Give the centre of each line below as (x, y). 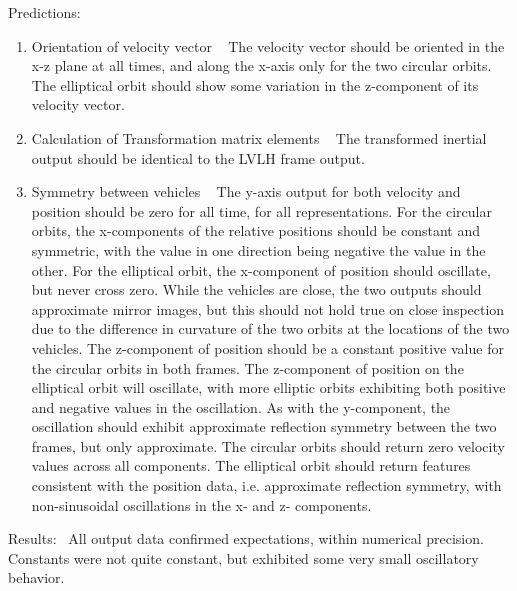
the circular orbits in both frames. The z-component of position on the (247, 367)
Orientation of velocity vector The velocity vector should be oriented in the (268, 45)
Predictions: (44, 12)
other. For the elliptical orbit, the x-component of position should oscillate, (261, 269)
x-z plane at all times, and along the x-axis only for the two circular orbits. (261, 65)
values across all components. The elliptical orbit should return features (251, 465)
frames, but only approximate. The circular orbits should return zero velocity (268, 445)
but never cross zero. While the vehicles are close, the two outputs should (256, 289)
